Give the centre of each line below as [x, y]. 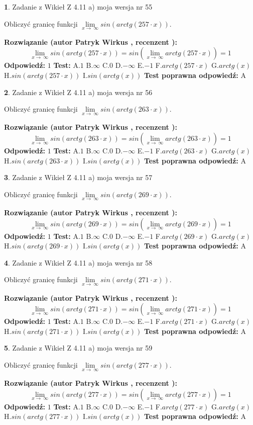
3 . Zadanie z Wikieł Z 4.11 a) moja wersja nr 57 [78, 177]
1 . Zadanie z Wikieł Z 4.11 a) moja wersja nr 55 [78, 7]
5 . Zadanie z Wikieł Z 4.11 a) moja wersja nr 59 [78, 348]
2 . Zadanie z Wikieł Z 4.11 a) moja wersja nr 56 [78, 92]
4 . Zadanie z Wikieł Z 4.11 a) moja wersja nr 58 [78, 262]
